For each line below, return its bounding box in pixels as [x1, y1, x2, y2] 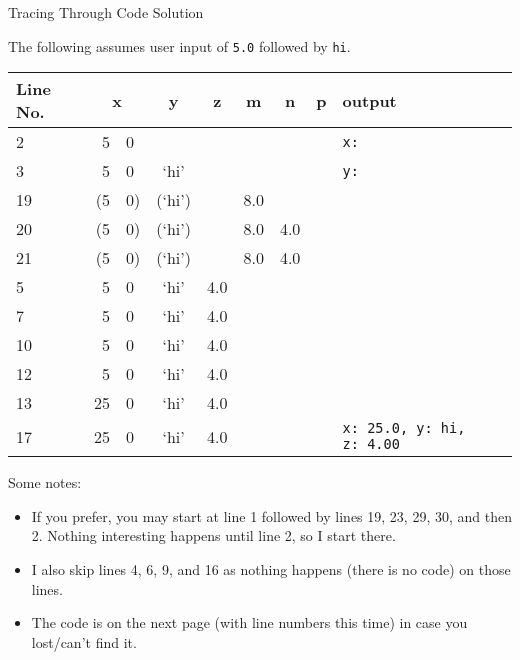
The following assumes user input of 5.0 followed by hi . [8, 35, 351, 56]
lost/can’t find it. [31, 631, 137, 652]
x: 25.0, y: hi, [342, 420, 466, 437]
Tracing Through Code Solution [8, 2, 204, 22]
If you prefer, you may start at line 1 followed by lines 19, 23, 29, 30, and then [31, 505, 512, 526]
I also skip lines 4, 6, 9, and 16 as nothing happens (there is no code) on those [31, 559, 511, 580]
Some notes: [8, 472, 82, 493]
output [342, 88, 397, 112]
